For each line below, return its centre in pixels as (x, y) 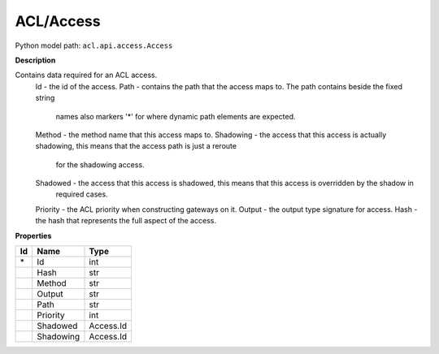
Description (35, 60)
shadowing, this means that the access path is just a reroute (136, 146)
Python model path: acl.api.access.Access (94, 45)
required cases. (82, 194)
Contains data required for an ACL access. (86, 75)
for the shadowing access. (100, 164)
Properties (33, 235)
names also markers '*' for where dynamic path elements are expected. (176, 116)
